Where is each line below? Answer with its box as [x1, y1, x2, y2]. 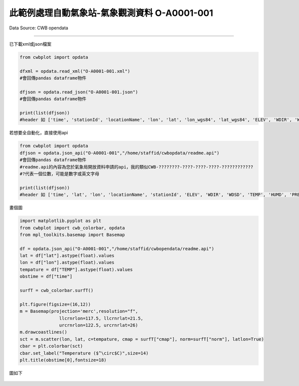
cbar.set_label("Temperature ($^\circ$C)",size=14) [19, 350, 149, 356]
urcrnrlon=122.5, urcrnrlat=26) [59, 322, 138, 328]
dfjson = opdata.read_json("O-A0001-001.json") [19, 89, 138, 95]
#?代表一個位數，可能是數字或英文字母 [19, 171, 100, 177]
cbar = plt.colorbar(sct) [19, 343, 83, 349]
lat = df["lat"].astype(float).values [19, 253, 115, 259]
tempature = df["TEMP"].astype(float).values [19, 267, 133, 272]
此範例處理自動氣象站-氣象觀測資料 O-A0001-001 [9, 7, 214, 18]
